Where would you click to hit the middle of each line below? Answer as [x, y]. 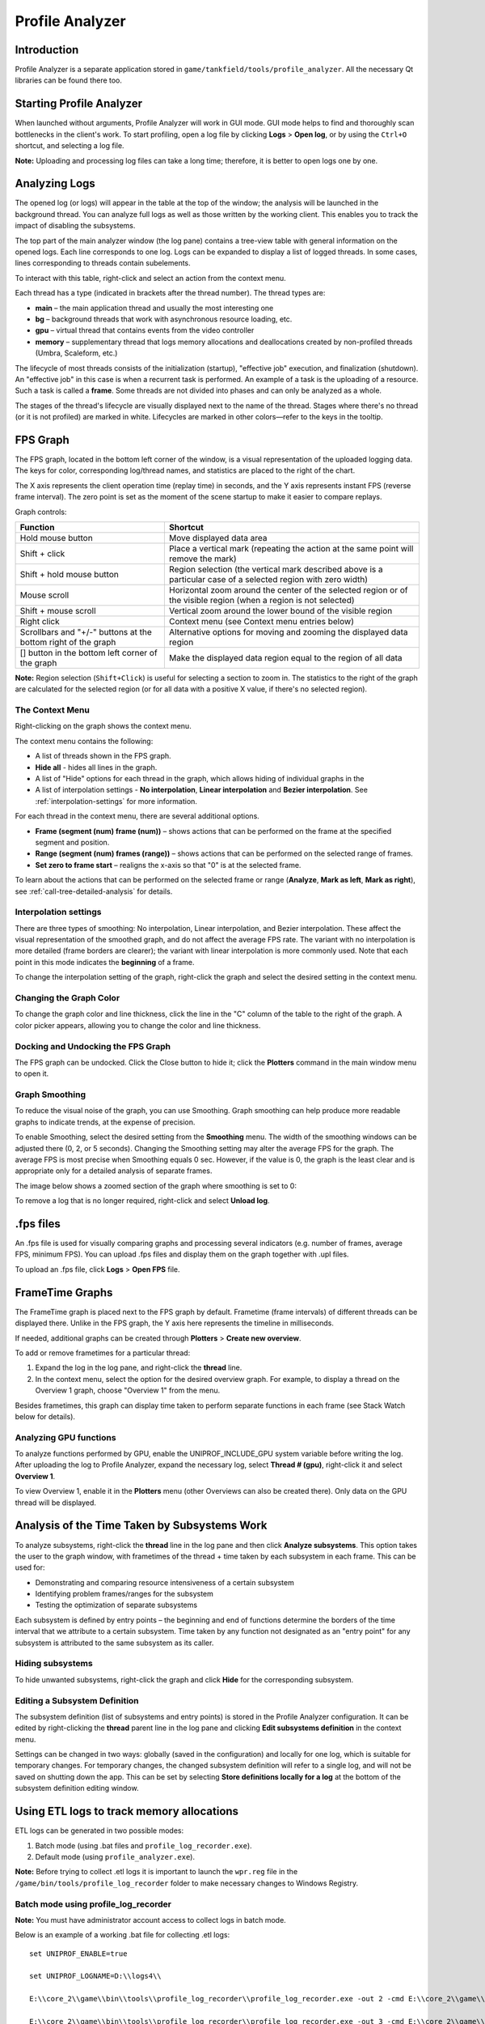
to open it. [32, 1074]
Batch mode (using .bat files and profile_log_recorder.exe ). [143, 1845]
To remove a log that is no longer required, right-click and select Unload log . [142, 1201]
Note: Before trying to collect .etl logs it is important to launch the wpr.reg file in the [156, 1872]
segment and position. [72, 842]
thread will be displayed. [56, 1503]
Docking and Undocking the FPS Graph [93, 1046]
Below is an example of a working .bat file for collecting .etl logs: [122, 1935]
